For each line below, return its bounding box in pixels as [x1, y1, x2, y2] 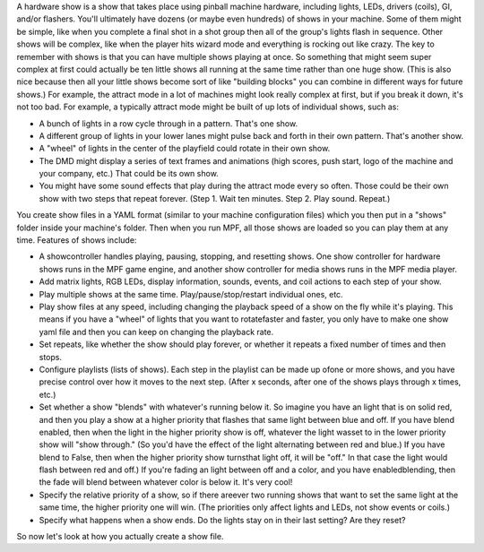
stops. [39, 351, 63, 362]
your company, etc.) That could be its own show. [39, 168, 219, 179]
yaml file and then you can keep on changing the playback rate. [39, 326, 274, 337]
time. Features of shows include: [16, 235, 137, 246]
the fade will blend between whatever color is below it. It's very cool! [39, 477, 293, 487]
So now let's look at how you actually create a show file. [16, 531, 224, 542]
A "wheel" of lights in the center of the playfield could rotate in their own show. [39, 143, 331, 154]
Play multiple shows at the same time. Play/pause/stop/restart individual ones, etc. [39, 289, 344, 299]
